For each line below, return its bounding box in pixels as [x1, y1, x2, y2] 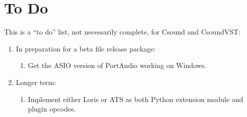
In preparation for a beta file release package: [16, 43, 156, 53]
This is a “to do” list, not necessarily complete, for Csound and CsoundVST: [4, 26, 240, 37]
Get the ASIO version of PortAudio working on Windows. [28, 60, 207, 70]
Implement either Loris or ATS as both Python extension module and [28, 93, 243, 104]
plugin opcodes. [28, 103, 76, 114]
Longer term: [16, 76, 56, 87]
